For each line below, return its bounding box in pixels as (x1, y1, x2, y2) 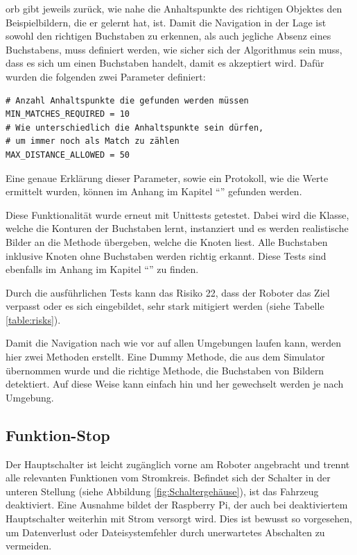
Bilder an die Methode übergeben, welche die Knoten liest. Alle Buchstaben (6, 234, 328, 249)
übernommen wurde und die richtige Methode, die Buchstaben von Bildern (6, 363, 324, 377)
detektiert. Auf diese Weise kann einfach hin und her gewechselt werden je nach (6, 376, 344, 391)
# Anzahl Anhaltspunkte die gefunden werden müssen (6, 95, 249, 106)
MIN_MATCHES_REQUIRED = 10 (6, 109, 130, 119)
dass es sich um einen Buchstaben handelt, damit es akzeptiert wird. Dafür (6, 56, 324, 70)
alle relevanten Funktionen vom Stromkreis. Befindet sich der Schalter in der (6, 470, 331, 485)
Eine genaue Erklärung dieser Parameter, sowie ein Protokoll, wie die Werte (6, 170, 329, 185)
